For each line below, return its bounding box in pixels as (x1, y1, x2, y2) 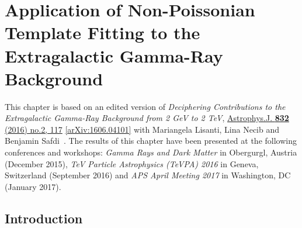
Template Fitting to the (5, 20, 200, 44)
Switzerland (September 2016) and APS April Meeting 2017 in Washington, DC (5, 169, 291, 181)
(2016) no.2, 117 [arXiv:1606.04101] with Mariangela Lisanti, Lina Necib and (5, 123, 280, 135)
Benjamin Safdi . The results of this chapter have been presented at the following (5, 134, 297, 147)
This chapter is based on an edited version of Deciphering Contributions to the (5, 100, 286, 112)
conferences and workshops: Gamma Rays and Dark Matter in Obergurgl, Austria (5, 146, 297, 158)
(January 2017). (5, 180, 61, 192)
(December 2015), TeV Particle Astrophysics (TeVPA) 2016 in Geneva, (5, 157, 259, 170)
